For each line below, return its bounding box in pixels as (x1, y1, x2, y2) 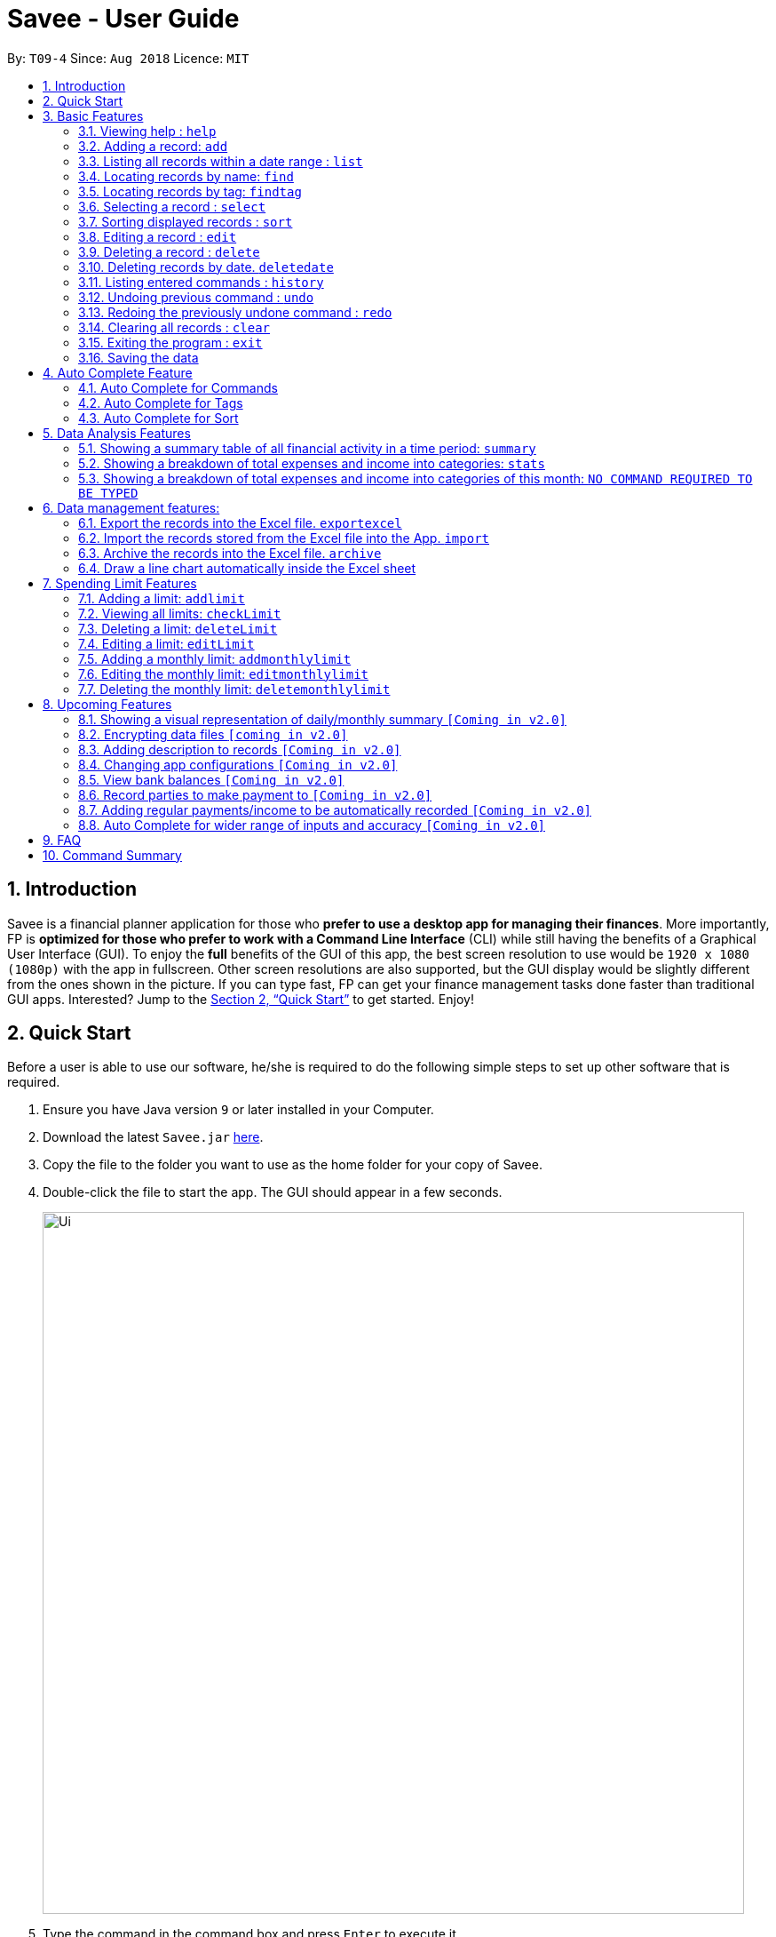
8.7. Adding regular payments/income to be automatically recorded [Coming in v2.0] (78, 801, 591, 817)
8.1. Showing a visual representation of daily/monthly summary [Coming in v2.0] (78, 711, 566, 727)
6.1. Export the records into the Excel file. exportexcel (78, 514, 402, 530)
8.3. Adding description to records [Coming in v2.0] (78, 741, 401, 757)
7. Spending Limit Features (43, 575, 197, 591)
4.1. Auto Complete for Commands (78, 379, 278, 395)
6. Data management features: (43, 499, 220, 515)
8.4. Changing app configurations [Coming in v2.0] (78, 756, 398, 772)
